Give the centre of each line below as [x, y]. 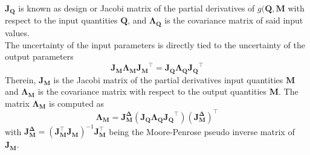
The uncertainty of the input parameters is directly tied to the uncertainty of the [155, 44]
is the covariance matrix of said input [234, 20]
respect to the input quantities [61, 20]
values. [17, 32]
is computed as [76, 103]
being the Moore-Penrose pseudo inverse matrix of [202, 131]
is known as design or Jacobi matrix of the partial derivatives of [137, 8]
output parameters [39, 56]
